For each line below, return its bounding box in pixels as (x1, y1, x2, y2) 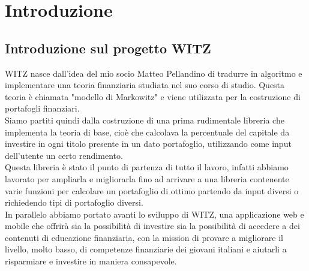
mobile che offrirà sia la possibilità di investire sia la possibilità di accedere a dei (5, 219, 300, 232)
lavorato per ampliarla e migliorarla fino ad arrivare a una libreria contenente (5, 172, 289, 185)
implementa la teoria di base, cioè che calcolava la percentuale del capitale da (5, 125, 290, 138)
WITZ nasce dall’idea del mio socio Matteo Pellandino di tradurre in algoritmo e (5, 67, 302, 79)
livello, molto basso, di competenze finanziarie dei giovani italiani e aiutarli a (5, 243, 287, 255)
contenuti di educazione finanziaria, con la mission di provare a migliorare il (5, 231, 283, 243)
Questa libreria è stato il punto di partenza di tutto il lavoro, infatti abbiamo (5, 161, 289, 173)
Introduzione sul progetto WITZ (5, 38, 211, 57)
